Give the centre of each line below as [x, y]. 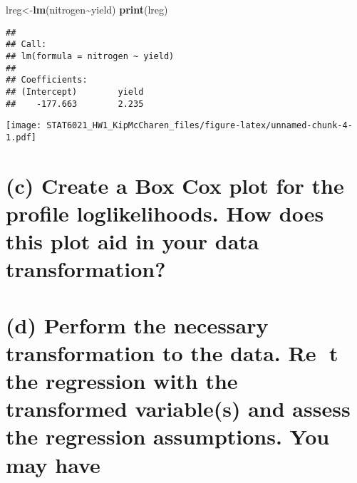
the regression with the [122, 380]
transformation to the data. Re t [172, 352]
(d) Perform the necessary [137, 324]
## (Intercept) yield [75, 92]
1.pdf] [21, 137]
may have [53, 464]
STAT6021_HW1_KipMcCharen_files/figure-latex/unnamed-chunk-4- [200, 126]
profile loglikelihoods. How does [165, 213]
